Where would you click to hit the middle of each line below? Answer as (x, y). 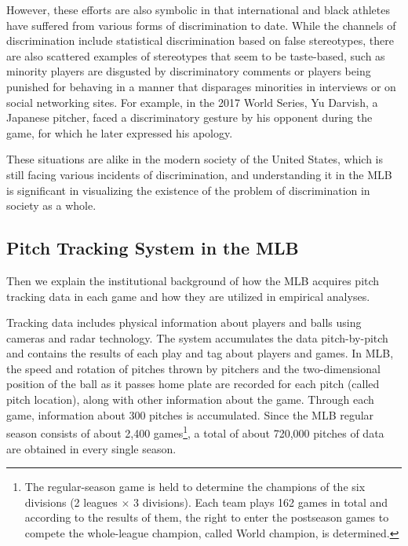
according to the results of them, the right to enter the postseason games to (207, 517)
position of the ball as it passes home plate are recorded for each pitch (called (193, 384)
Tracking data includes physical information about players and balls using (184, 322)
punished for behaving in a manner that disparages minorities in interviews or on (201, 86)
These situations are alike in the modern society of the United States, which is (195, 159)
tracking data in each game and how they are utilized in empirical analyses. (188, 296)
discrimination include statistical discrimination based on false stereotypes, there (200, 40)
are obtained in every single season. (91, 448)
